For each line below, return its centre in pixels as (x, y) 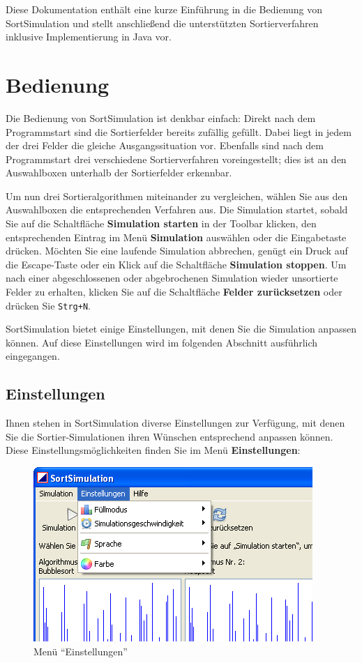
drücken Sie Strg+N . (48, 305)
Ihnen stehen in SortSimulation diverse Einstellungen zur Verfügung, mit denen (175, 423)
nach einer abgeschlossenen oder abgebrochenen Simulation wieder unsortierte (172, 278)
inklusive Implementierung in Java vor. (89, 37)
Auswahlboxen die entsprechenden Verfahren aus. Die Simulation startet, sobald (177, 209)
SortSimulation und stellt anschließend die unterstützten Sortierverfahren (162, 23)
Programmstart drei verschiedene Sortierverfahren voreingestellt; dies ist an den (176, 159)
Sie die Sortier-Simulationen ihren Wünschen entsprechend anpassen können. (169, 436)
